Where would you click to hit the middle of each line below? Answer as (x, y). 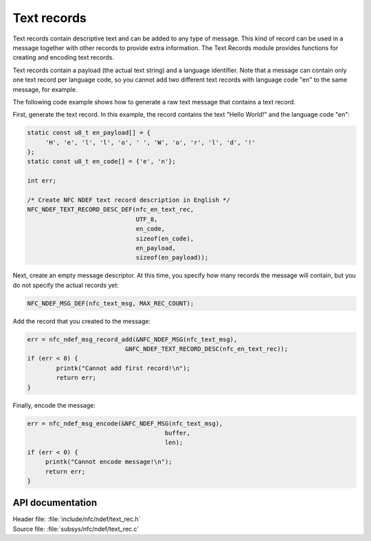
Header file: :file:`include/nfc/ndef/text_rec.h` (77, 519)
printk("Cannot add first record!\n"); (123, 368)
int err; (42, 181)
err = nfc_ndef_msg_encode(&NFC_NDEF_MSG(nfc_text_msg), (125, 423)
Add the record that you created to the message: (82, 321)
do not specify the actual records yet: (66, 285)
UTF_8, (147, 219)
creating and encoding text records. (64, 58)
